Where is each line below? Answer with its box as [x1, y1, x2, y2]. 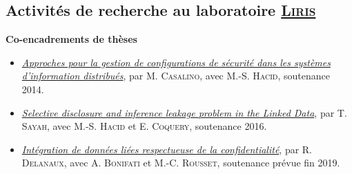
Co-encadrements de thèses [6, 32, 137, 46]
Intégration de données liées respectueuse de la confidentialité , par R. [21, 142, 313, 156]
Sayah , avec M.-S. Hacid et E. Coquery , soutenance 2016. [21, 119, 267, 133]
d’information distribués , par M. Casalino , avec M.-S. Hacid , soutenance [21, 68, 330, 83]
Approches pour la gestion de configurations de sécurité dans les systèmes [21, 55, 331, 69]
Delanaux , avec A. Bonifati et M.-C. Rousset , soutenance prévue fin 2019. [21, 155, 340, 170]
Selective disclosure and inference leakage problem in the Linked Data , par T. [21, 105, 347, 119]
